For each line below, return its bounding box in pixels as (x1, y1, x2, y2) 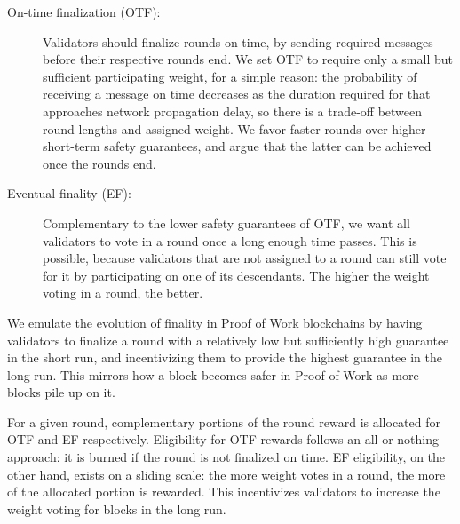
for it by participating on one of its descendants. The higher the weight (43, 266, 430, 284)
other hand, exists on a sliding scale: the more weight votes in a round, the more (7, 464, 446, 483)
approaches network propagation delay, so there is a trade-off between (43, 101, 423, 120)
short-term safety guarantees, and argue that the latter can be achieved (43, 137, 432, 155)
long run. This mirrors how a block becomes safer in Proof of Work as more (7, 365, 419, 384)
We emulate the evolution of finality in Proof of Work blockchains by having (7, 313, 423, 331)
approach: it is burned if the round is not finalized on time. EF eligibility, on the (7, 448, 446, 466)
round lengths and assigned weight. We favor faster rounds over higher (43, 119, 426, 138)
